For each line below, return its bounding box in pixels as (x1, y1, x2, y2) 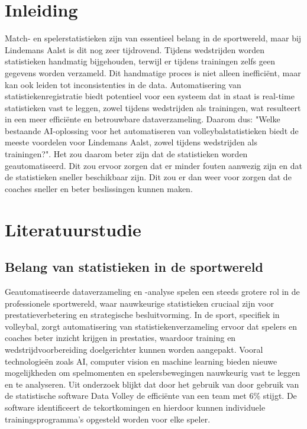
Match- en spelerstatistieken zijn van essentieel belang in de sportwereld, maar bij (5, 32, 302, 44)
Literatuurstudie (5, 217, 141, 241)
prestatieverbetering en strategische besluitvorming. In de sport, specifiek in (5, 308, 280, 321)
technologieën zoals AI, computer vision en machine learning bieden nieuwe (5, 355, 277, 367)
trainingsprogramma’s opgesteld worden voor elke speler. (5, 412, 211, 425)
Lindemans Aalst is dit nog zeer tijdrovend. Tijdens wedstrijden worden (5, 43, 265, 56)
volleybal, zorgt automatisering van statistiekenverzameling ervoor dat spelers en (5, 320, 298, 332)
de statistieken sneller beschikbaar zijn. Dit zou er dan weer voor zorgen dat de (5, 171, 292, 183)
